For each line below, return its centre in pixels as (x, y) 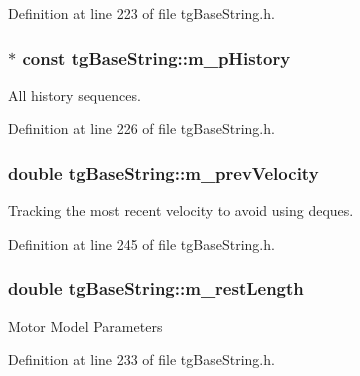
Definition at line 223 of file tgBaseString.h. (141, 13)
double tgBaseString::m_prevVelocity (163, 172)
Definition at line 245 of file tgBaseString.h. (141, 243)
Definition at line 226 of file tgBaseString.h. (141, 128)
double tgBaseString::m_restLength (156, 288)
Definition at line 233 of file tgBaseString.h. (141, 359)
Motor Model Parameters (85, 325)
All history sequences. (74, 94)
